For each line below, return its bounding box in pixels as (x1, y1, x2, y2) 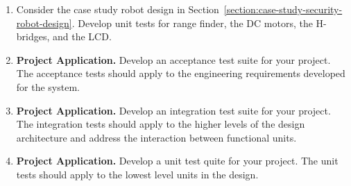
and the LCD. (53, 29, 112, 44)
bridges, (16, 29, 50, 44)
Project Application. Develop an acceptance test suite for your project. (16, 52, 331, 67)
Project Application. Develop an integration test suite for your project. (16, 103, 331, 117)
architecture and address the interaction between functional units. (16, 130, 297, 144)
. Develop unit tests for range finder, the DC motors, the (71, 15, 313, 30)
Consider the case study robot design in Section (16, 2, 219, 16)
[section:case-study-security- (223, 2, 343, 16)
